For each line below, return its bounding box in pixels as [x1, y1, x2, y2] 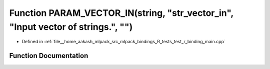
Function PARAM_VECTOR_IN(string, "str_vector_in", [9, 7, 233, 18]
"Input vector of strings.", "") [9, 21, 133, 32]
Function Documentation [9, 52, 88, 60]
